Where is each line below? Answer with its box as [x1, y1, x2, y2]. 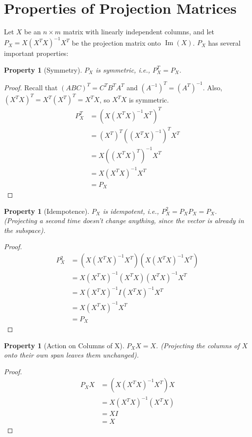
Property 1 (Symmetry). [4, 64, 82, 75]
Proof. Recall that [4, 82, 58, 92]
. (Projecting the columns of [156, 340, 240, 350]
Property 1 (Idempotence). [4, 206, 90, 216]
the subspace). [4, 225, 46, 235]
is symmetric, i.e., [95, 64, 151, 75]
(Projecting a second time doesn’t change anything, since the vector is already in [4, 215, 244, 226]
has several [208, 37, 241, 48]
